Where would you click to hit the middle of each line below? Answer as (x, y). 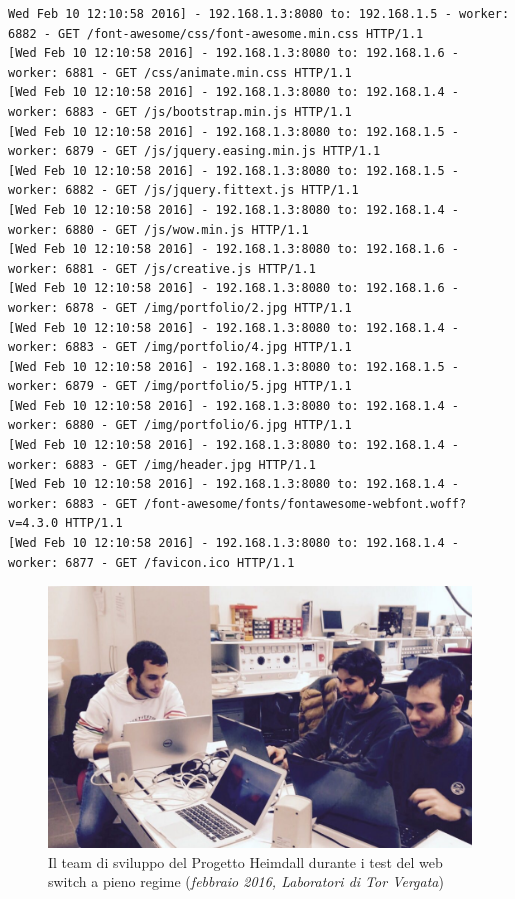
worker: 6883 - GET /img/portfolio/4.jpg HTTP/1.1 (180, 347)
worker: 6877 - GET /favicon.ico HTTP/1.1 (151, 562)
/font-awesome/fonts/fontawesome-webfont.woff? (305, 503)
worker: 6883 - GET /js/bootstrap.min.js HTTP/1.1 (180, 111)
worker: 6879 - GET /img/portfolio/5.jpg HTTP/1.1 (180, 386)
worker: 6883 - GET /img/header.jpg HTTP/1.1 (162, 464)
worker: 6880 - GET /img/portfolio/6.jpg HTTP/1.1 (180, 425)
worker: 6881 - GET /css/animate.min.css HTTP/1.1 (180, 72)
